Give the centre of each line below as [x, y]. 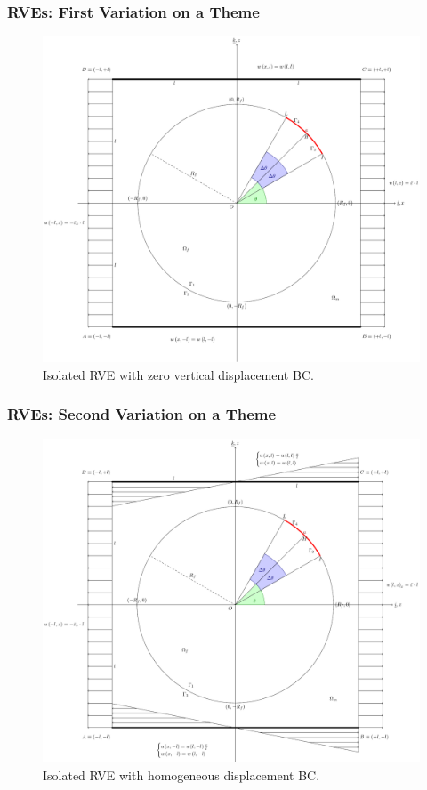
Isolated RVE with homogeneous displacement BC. [181, 774]
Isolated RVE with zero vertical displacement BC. [178, 374]
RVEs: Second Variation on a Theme [142, 414]
